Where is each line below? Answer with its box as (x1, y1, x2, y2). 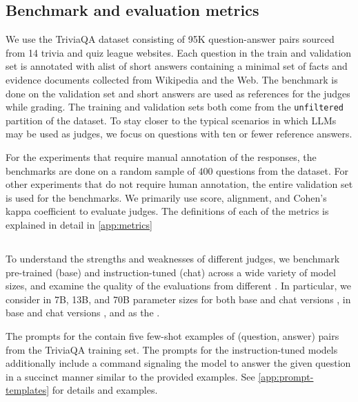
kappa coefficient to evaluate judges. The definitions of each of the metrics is (6, 204, 329, 218)
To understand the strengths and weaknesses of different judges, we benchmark (6, 251, 340, 265)
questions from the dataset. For (216, 163, 348, 178)
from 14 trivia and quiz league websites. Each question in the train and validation (6, 45, 352, 59)
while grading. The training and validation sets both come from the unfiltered (6, 99, 344, 114)
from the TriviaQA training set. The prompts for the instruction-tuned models (6, 342, 338, 356)
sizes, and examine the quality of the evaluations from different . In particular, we (6, 278, 351, 293)
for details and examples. (52, 383, 158, 397)
